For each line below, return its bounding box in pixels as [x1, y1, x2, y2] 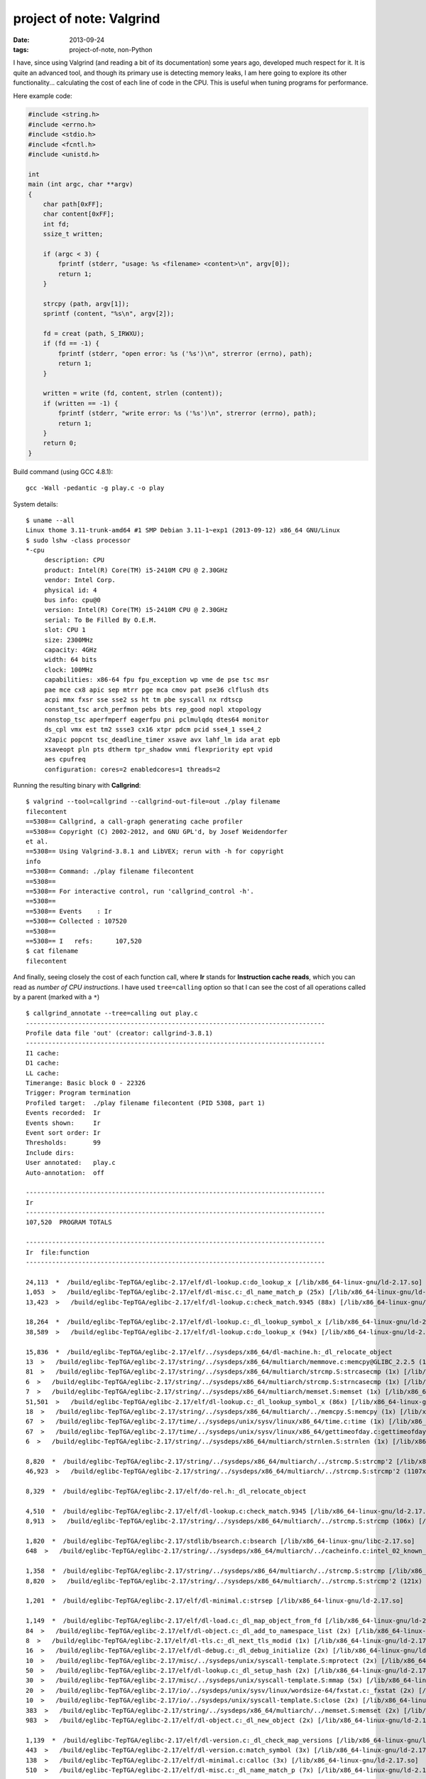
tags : [13, 45, 29, 53]
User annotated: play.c [26, 1158, 116, 1167]
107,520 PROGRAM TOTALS [26, 1218, 112, 1227]
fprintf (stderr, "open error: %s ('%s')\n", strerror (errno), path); [58, 349, 313, 357]
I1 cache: [26, 1049, 60, 1057]
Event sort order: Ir [26, 1129, 101, 1136]
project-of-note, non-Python [69, 45, 153, 53]
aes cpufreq [44, 755, 86, 764]
